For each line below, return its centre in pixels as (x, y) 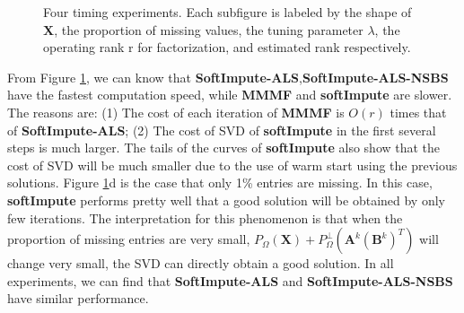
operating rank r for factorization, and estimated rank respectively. (227, 47)
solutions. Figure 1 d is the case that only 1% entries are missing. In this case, (220, 183)
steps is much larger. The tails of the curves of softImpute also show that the (224, 148)
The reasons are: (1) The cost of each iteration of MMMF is (176, 112)
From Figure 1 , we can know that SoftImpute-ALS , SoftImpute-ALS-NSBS (228, 77)
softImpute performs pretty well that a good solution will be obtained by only (226, 200)
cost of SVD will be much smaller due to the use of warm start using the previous (232, 165)
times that (418, 112)
